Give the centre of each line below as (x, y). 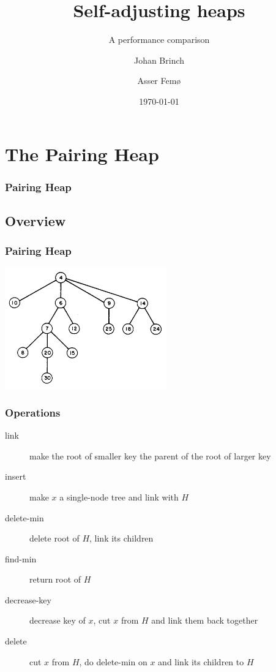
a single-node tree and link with (119, 496)
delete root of (54, 538)
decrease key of (58, 620)
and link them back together (205, 620)
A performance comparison (159, 40)
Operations (33, 412)
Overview (35, 220)
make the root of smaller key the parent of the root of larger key (150, 455)
